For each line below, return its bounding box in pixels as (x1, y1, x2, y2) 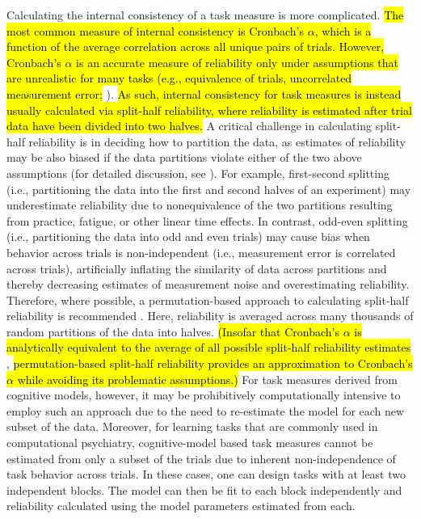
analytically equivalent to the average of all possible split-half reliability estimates (6, 339, 411, 356)
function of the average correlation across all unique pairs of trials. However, (6, 38, 385, 55)
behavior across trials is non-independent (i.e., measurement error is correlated (6, 243, 396, 260)
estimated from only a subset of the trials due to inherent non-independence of (6, 449, 396, 466)
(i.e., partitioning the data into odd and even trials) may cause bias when (6, 228, 370, 245)
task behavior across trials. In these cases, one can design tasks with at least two (6, 466, 406, 483)
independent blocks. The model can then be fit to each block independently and (6, 481, 402, 498)
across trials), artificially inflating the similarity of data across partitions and (6, 259, 387, 276)
